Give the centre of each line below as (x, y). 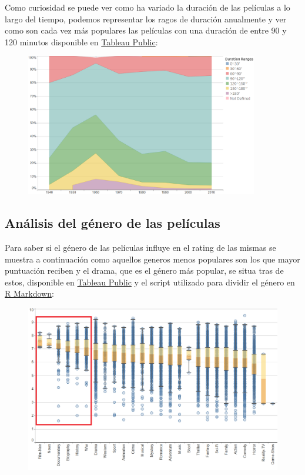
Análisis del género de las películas (113, 223)
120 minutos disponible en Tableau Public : (81, 41)
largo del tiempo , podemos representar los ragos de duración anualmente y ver (146, 19)
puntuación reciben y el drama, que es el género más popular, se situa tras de (144, 270)
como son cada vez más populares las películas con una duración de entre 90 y (146, 30)
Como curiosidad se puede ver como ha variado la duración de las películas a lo (148, 7)
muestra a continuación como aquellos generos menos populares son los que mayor (152, 259)
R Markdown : (29, 293)
